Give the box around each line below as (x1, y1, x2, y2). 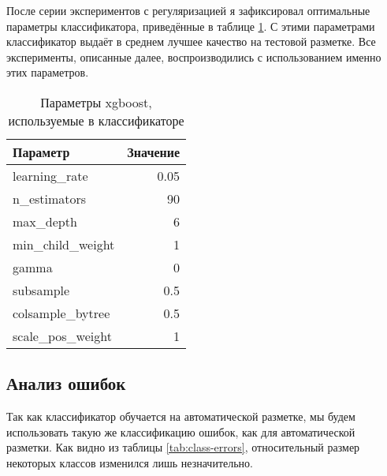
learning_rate (13, 166, 88, 185)
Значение (127, 142, 180, 161)
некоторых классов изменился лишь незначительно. (6, 454, 253, 470)
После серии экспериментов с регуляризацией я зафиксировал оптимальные (6, 2, 370, 18)
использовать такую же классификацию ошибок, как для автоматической (6, 423, 355, 440)
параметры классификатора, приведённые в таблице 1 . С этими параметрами (6, 17, 375, 34)
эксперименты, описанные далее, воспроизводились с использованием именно (6, 48, 381, 65)
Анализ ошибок (6, 371, 126, 395)
